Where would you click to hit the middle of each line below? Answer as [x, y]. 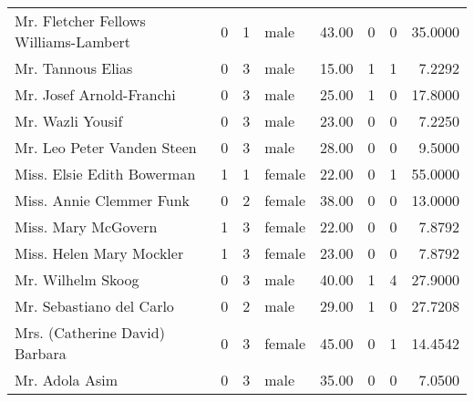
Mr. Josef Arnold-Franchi [95, 94]
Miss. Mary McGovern [86, 227]
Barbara [41, 353]
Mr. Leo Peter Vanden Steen [106, 147]
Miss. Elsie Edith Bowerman [105, 174]
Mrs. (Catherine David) [90, 332]
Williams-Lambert [73, 41]
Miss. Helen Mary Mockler [99, 253]
